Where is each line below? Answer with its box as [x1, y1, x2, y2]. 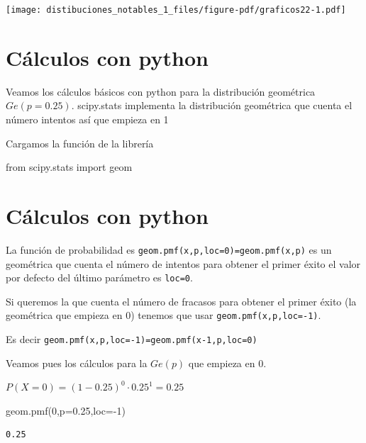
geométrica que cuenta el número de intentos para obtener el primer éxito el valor [6, 256, 361, 271]
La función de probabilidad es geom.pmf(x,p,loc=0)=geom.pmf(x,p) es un [6, 242, 332, 257]
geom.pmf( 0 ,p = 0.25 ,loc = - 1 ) [6, 403, 126, 417]
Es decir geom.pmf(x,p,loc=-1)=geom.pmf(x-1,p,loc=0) [6, 332, 257, 347]
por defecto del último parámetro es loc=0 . [6, 270, 193, 285]
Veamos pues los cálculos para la [6, 355, 148, 370]
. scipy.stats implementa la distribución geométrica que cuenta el [71, 98, 353, 113]
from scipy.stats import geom [6, 159, 133, 174]
